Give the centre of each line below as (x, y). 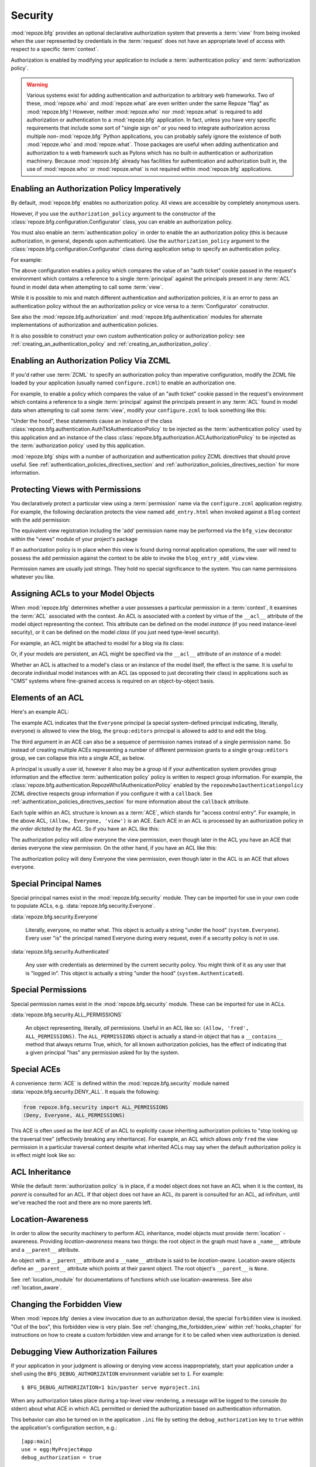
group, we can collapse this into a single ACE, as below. (78, 758)
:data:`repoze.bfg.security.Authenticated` (61, 951)
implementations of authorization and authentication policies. (85, 325)
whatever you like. (33, 577)
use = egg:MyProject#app (57, 1449)
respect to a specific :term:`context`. (55, 49)
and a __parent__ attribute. (45, 1249)
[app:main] (37, 1441)
